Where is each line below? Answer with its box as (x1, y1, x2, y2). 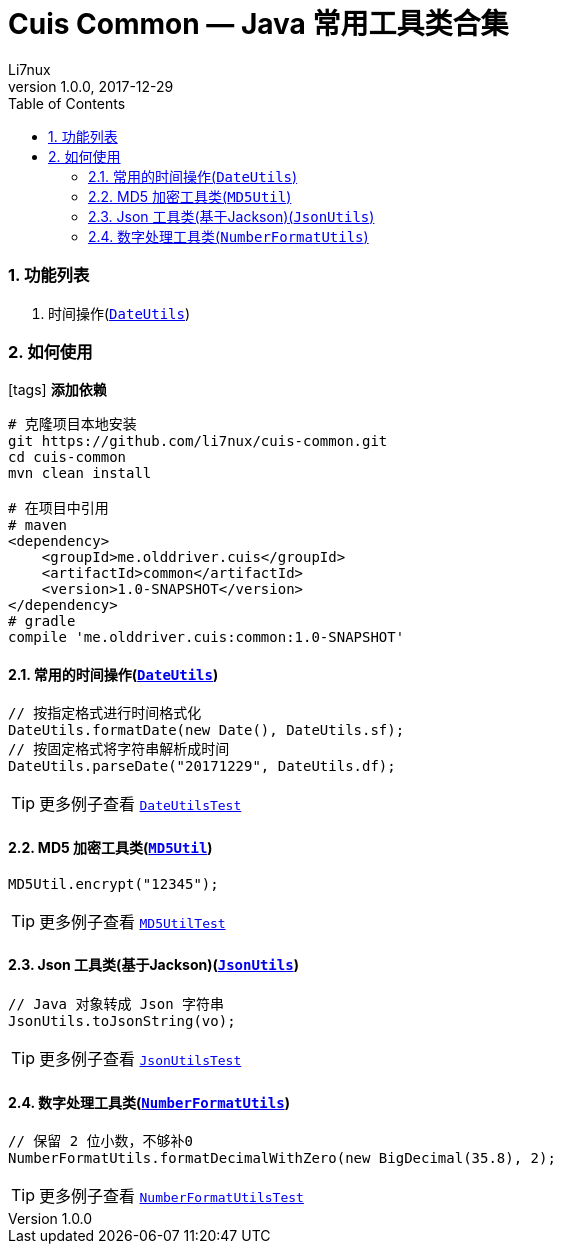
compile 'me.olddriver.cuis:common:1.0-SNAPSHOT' (8, 629, 405, 646)
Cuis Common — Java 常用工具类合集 (8, 7, 509, 41)
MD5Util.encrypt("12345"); (8, 875, 219, 892)
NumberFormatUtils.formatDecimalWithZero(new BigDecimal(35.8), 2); (8, 1150, 556, 1167)
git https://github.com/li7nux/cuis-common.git (8, 433, 388, 450)
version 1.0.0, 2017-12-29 (8, 77, 174, 95)
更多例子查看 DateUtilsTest (39, 794, 242, 815)
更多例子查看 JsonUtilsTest (39, 1048, 242, 1069)
